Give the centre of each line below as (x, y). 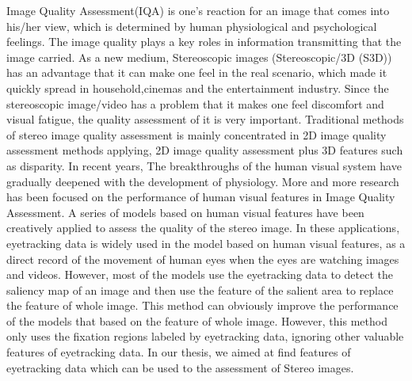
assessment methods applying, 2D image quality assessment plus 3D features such (205, 150)
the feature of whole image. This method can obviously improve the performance (202, 305)
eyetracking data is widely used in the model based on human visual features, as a (206, 243)
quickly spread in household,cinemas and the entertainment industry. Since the (198, 88)
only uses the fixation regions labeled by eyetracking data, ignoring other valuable (205, 336)
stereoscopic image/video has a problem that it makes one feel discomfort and (195, 103)
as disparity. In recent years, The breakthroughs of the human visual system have (204, 165)
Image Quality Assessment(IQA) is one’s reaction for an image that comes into (198, 10)
